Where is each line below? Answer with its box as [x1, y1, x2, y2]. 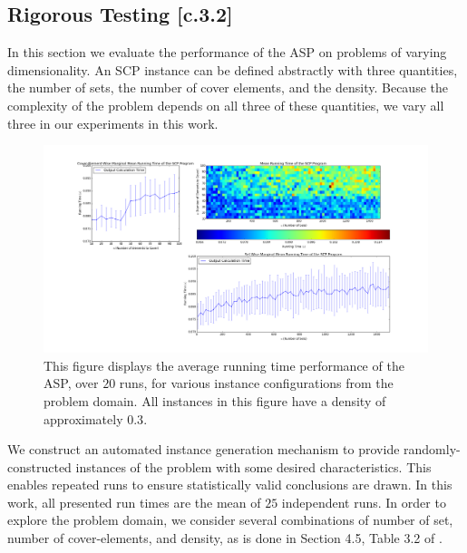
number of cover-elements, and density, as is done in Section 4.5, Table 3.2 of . [7, 529, 443, 548]
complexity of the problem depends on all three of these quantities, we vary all [7, 95, 444, 114]
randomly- [404, 440, 461, 459]
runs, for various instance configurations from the [119, 374, 394, 393]
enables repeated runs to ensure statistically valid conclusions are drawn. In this [7, 475, 452, 494]
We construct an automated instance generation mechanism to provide [7, 440, 400, 459]
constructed [7, 457, 72, 476]
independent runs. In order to [281, 492, 446, 511]
